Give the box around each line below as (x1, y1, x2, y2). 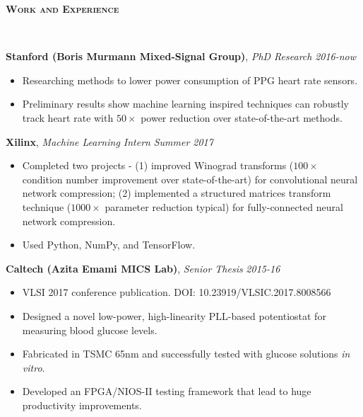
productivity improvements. (22, 397, 142, 412)
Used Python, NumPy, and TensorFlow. (22, 237, 196, 252)
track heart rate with (22, 110, 114, 125)
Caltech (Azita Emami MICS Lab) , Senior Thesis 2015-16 (6, 261, 280, 275)
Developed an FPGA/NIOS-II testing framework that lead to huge (22, 384, 311, 399)
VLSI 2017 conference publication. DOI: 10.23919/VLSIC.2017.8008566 (22, 285, 331, 299)
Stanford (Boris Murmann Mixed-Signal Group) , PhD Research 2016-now (6, 49, 357, 64)
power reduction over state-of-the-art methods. (141, 110, 343, 125)
